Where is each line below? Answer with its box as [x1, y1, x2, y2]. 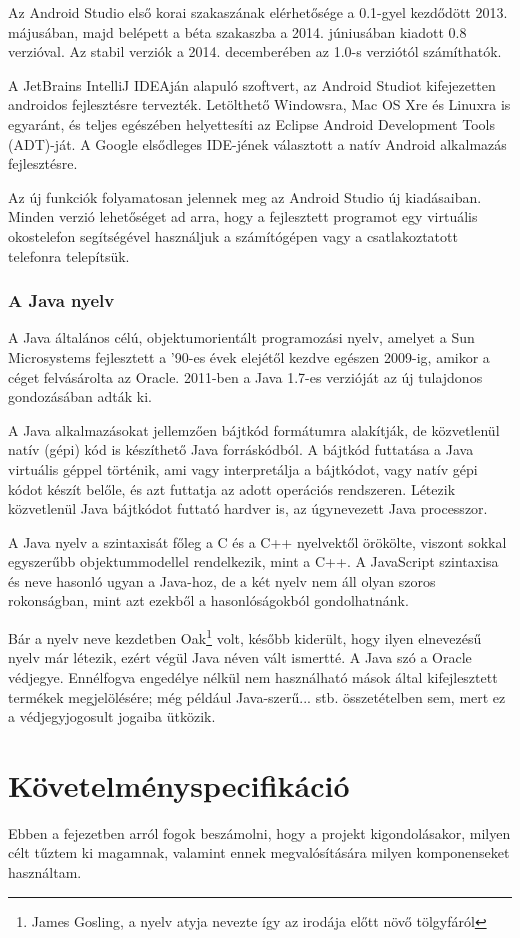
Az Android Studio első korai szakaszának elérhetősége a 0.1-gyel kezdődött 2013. [8, 2, 508, 22]
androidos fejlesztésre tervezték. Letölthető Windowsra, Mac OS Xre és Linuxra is [8, 94, 511, 115]
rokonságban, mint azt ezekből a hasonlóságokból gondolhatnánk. [8, 590, 409, 611]
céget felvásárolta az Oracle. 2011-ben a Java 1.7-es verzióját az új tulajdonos [8, 366, 483, 387]
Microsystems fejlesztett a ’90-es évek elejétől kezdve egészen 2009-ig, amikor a [8, 346, 490, 367]
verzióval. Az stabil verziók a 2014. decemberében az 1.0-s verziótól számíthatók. [8, 41, 502, 62]
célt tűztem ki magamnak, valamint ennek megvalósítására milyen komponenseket [8, 842, 510, 863]
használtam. [8, 862, 82, 882]
